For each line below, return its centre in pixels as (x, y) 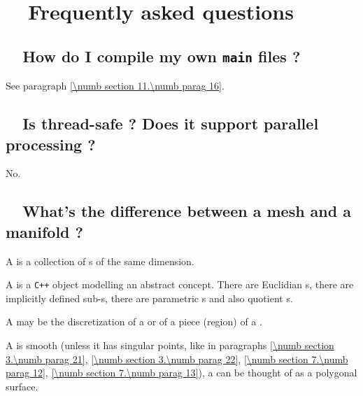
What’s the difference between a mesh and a (187, 211)
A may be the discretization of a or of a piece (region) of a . (134, 321)
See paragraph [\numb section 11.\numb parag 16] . (115, 86)
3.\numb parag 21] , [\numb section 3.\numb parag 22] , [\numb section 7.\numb (177, 359)
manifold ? (44, 231)
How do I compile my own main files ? (162, 56)
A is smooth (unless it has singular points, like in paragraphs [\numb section (170, 345)
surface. (22, 386)
